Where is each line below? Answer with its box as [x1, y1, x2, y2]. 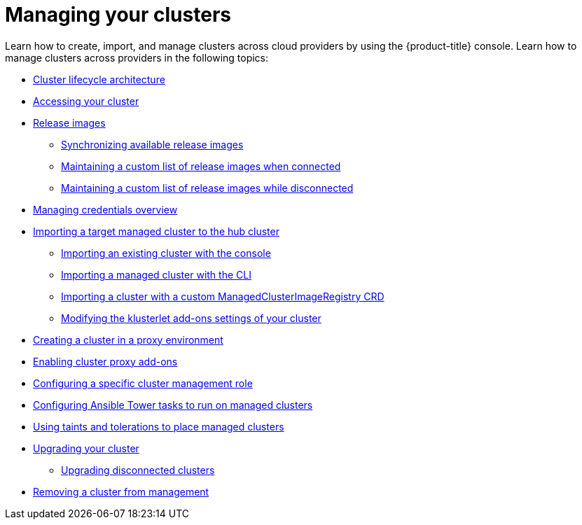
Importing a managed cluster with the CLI [61, 268, 251, 281]
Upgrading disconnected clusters [61, 463, 215, 476]
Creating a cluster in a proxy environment [33, 333, 223, 346]
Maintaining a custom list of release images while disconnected [61, 181, 354, 194]
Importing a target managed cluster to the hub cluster [33, 225, 279, 237]
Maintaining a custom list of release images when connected [61, 160, 341, 172]
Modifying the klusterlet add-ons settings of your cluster [61, 311, 321, 324]
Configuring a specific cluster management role [33, 377, 253, 389]
